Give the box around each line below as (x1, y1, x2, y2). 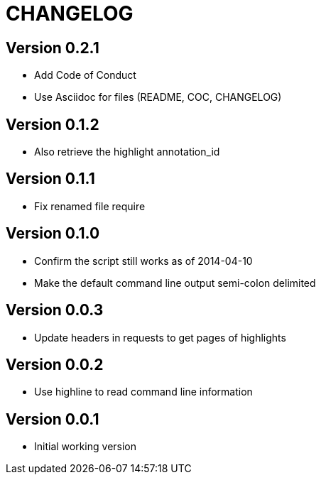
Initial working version (34, 440, 137, 453)
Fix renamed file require (34, 200, 146, 212)
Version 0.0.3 (6, 301, 104, 320)
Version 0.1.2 (6, 115, 99, 133)
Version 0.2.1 (6, 38, 99, 57)
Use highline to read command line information (34, 386, 253, 398)
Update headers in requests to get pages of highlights (34, 331, 286, 344)
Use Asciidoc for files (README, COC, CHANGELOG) (34, 91, 282, 104)
